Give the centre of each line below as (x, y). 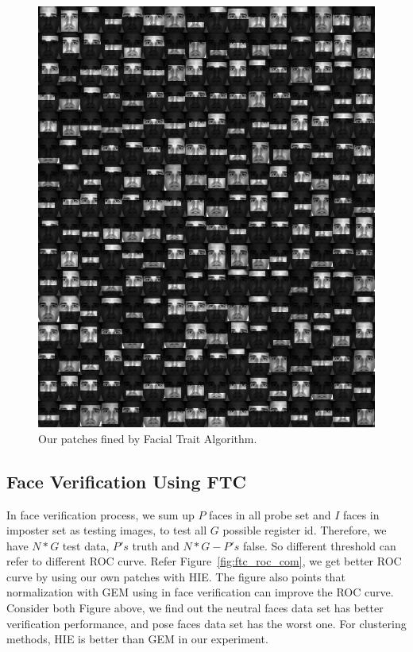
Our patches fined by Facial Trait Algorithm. (148, 438)
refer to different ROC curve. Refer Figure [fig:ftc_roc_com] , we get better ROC (204, 561)
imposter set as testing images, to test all (107, 530)
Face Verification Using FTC (127, 481)
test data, (86, 545)
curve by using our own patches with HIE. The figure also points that (176, 576)
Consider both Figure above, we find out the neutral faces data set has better (195, 608)
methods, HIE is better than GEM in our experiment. (137, 639)
